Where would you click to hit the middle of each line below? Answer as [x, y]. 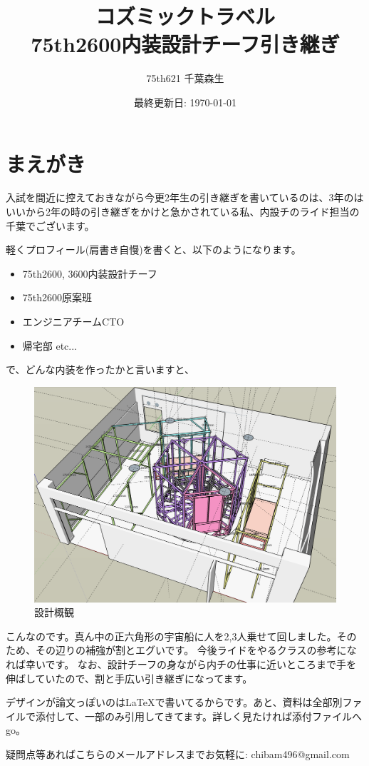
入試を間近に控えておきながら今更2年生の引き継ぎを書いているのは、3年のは [185, 197]
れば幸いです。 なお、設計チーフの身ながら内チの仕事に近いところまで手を [181, 664]
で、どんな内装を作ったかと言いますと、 [100, 369]
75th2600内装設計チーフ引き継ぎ [185, 44]
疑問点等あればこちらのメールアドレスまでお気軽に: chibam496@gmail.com [178, 754]
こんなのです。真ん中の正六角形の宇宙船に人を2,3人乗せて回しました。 [171, 636]
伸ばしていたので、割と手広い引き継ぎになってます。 [129, 678]
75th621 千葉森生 [185, 78]
